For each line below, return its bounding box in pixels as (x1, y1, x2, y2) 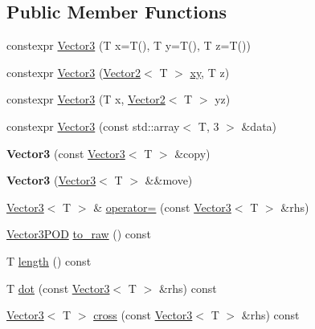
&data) (241, 117, 277, 134)
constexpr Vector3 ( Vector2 (6, 63, 141, 80)
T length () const (6, 252, 92, 269)
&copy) (174, 144, 211, 161)
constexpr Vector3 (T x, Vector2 (6, 91, 166, 108)
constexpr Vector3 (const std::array (6, 117, 180, 134)
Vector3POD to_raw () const (6, 225, 151, 242)
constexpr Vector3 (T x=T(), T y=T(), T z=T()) (6, 37, 251, 54)
